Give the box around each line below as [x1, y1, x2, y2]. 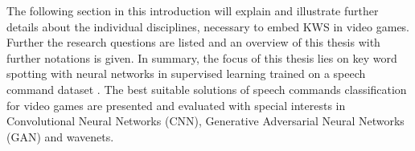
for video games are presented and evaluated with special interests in [6, 96, 346, 113]
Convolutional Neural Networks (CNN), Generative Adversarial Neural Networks [6, 112, 405, 129]
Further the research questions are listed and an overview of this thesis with [6, 34, 380, 51]
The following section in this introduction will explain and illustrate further [6, 2, 379, 18]
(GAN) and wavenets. [6, 128, 114, 145]
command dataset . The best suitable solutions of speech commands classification [6, 80, 407, 97]
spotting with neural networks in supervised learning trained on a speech [6, 65, 366, 82]
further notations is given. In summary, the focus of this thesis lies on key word [6, 49, 397, 66]
